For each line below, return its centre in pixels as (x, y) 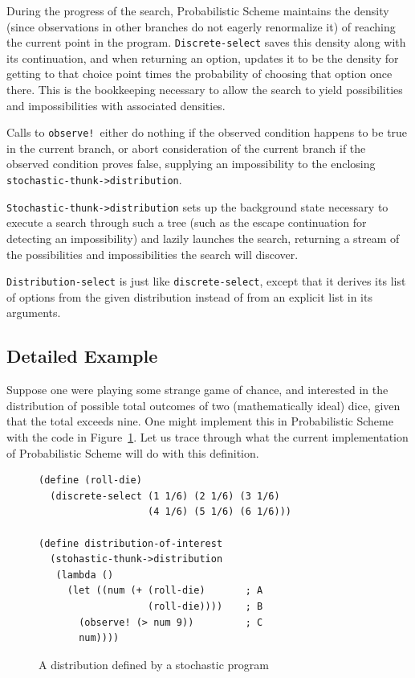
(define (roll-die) (90, 481)
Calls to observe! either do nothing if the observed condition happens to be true (207, 132)
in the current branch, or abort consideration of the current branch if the (186, 148)
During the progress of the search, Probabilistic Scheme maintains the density (198, 10)
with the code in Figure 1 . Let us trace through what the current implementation (207, 436)
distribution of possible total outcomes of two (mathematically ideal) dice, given (203, 405)
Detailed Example (82, 356)
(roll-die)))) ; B (205, 606)
